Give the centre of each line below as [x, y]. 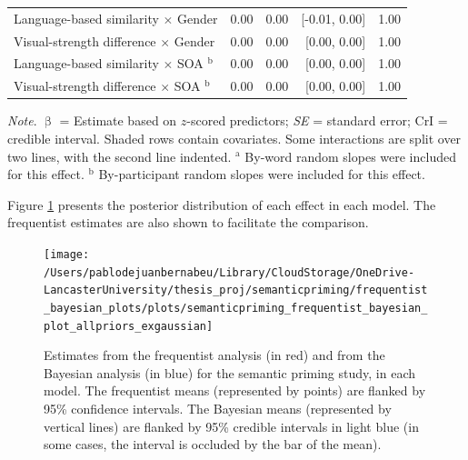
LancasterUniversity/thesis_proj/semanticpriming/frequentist [236, 290]
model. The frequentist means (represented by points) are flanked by [235, 390]
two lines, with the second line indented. [119, 156]
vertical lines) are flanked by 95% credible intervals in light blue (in [231, 426]
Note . [22, 120]
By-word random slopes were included [350, 156]
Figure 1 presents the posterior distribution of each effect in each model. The [222, 204]
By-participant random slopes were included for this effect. [262, 174]
